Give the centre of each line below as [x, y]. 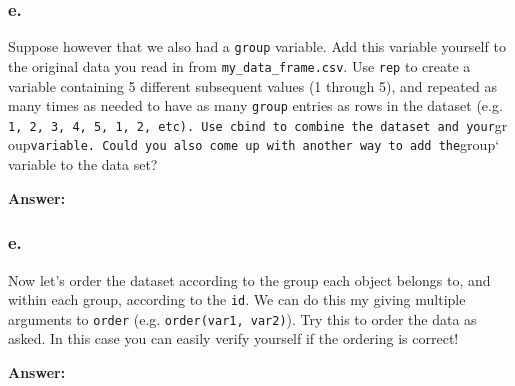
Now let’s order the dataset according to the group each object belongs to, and [249, 279]
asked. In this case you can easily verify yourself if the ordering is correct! [233, 338]
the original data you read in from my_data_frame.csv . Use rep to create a [239, 65]
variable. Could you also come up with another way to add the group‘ [265, 144]
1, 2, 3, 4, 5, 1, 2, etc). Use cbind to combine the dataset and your [251, 126]
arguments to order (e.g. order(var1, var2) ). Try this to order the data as [242, 318]
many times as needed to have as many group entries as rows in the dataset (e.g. [255, 105]
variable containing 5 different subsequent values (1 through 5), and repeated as [252, 85]
